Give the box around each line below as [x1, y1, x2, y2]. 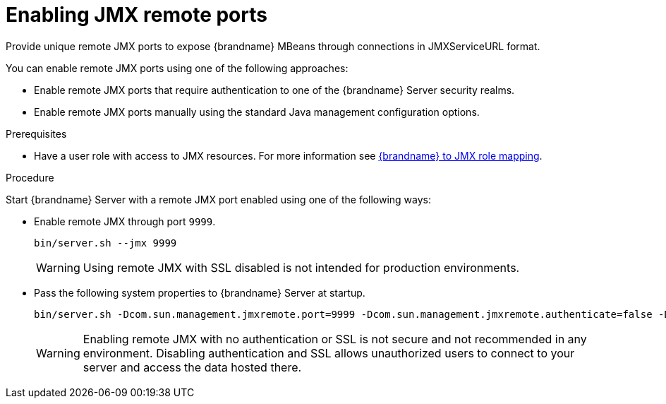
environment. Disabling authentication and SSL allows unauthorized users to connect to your [83, 345, 575, 360]
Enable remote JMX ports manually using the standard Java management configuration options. [34, 105, 480, 118]
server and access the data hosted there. [83, 360, 302, 374]
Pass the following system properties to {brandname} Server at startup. [34, 286, 365, 299]
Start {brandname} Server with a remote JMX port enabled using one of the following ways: [6, 193, 432, 206]
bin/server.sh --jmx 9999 [34, 237, 177, 249]
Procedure [6, 171, 54, 184]
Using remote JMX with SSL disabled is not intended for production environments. [83, 260, 520, 275]
